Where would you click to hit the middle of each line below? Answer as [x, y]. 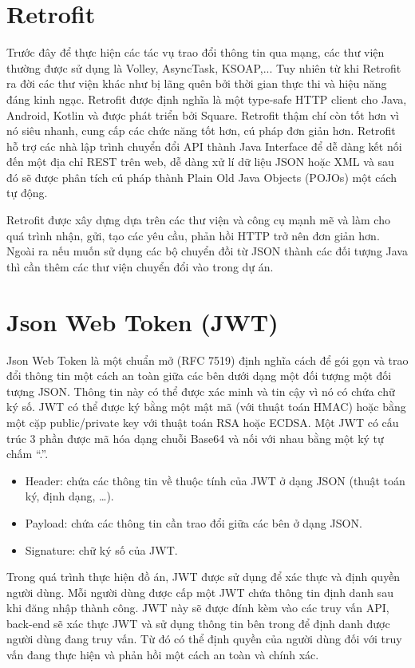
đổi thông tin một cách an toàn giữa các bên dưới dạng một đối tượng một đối [199, 376]
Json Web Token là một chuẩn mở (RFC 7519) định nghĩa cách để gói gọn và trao [207, 360]
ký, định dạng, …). [69, 496]
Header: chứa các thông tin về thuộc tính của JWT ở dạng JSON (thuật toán [215, 480]
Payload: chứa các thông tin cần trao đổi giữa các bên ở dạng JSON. [194, 522]
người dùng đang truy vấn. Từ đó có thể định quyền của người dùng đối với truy [204, 639]
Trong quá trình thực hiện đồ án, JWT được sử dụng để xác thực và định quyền [204, 577]
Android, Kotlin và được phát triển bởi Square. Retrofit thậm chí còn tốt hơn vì [203, 115]
